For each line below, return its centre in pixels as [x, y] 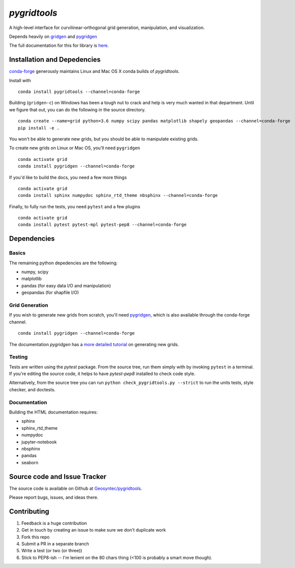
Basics [17, 253]
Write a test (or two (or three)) [52, 551]
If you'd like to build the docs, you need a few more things [68, 177]
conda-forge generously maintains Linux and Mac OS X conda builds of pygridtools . [94, 71]
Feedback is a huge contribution [54, 523]
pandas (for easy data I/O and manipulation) [66, 285]
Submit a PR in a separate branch [55, 544]
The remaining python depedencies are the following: [63, 263]
